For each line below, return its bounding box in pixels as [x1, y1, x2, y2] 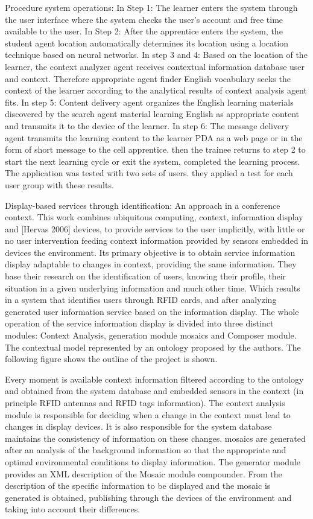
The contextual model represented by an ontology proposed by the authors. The [5, 340, 301, 353]
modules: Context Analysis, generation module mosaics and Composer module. [5, 329, 297, 342]
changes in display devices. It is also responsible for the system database [5, 420, 272, 433]
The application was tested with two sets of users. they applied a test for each [5, 167, 293, 179]
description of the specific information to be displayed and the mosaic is [5, 479, 271, 492]
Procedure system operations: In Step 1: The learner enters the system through [5, 1, 298, 13]
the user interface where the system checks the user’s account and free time [5, 13, 283, 25]
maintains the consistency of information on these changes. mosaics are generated [5, 431, 306, 444]
